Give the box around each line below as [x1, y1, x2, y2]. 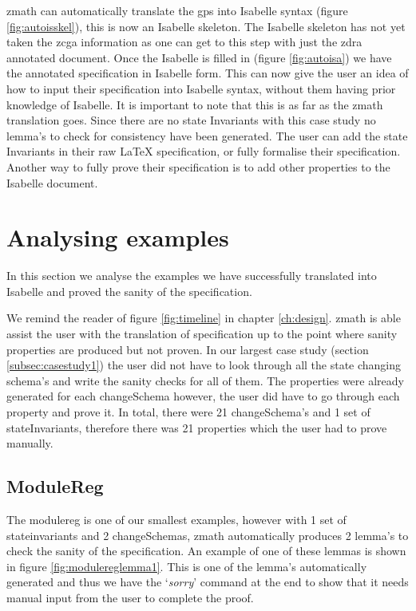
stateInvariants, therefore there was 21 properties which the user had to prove [6, 419, 387, 436]
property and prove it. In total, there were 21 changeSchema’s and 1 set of [6, 404, 370, 420]
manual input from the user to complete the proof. [6, 589, 254, 605]
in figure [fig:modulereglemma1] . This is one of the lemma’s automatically [6, 558, 367, 574]
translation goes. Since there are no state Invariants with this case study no [6, 112, 376, 128]
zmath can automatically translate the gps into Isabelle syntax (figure [6, 2, 348, 18]
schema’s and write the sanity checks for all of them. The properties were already [6, 372, 404, 388]
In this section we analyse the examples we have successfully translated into [6, 267, 377, 284]
